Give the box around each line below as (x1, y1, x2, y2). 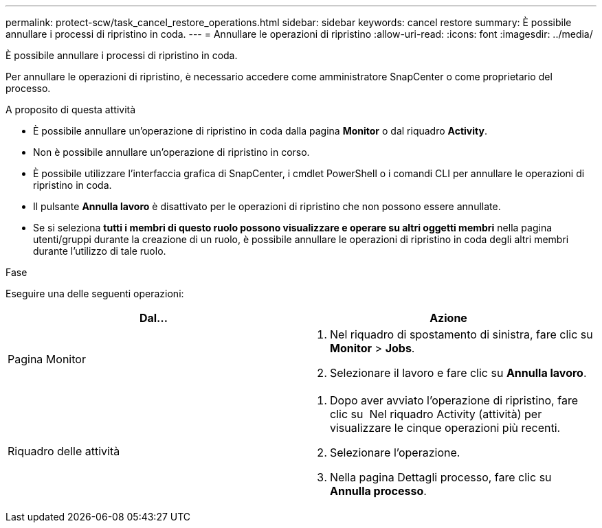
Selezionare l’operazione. (330, 446, 460, 459)
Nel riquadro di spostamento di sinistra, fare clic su (330, 328, 593, 341)
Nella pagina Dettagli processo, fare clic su (330, 470, 552, 484)
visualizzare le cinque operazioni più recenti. (330, 421, 561, 435)
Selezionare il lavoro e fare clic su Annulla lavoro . (330, 366, 587, 380)
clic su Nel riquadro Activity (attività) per (330, 407, 542, 421)
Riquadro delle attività (8, 444, 120, 458)
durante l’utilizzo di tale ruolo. (33, 245, 166, 257)
